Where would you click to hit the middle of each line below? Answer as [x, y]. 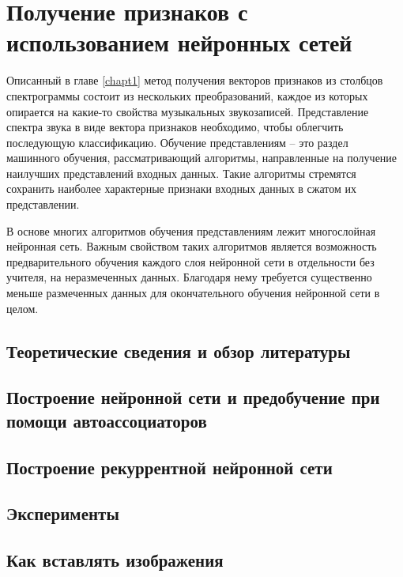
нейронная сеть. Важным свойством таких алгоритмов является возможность [192, 246]
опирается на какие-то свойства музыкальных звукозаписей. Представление [188, 111]
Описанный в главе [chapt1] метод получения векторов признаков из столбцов [195, 80]
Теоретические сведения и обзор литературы [179, 351]
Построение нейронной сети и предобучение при [193, 397]
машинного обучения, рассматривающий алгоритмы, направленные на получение [202, 158]
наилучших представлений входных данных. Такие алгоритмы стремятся [181, 173]
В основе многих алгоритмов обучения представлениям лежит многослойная [191, 230]
